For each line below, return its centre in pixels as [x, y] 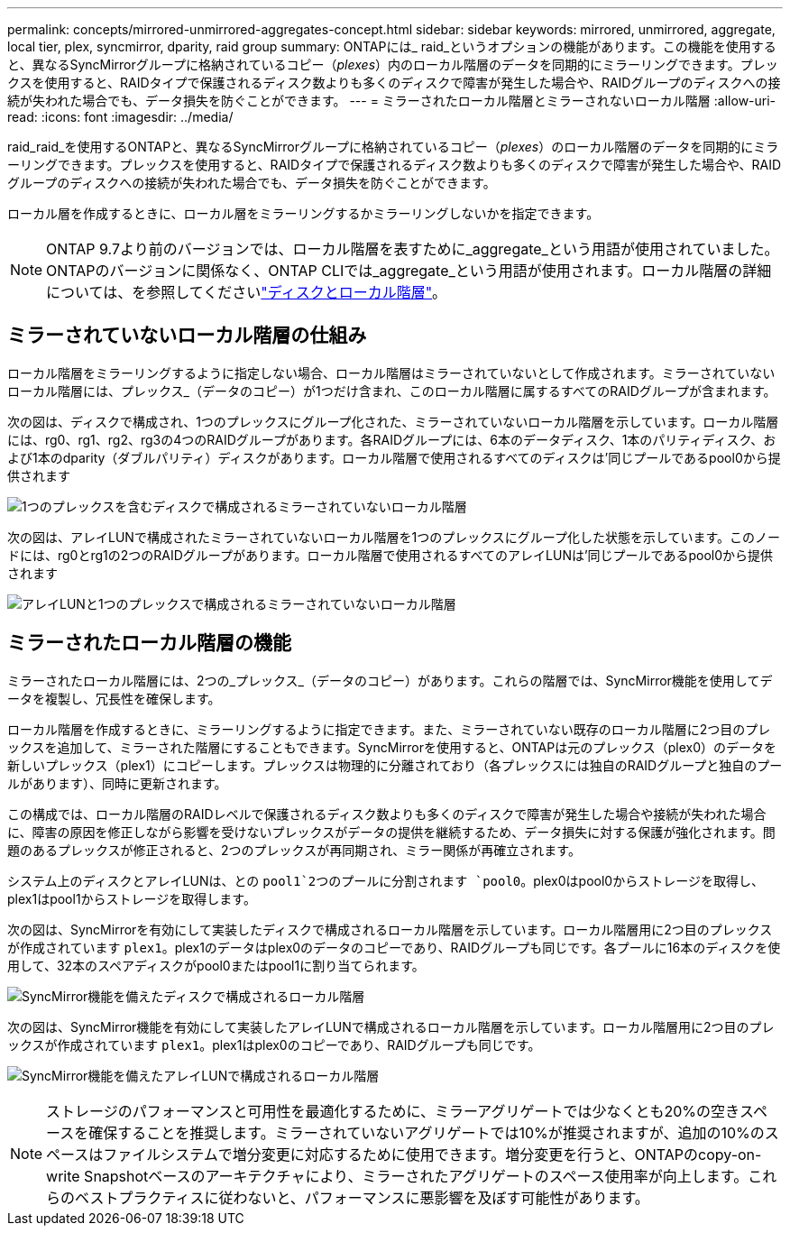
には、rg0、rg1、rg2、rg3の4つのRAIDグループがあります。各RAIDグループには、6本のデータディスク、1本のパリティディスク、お [392, 439]
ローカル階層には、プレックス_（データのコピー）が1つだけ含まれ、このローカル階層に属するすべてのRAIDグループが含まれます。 [392, 391]
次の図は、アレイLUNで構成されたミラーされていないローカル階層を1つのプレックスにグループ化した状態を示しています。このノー [394, 537]
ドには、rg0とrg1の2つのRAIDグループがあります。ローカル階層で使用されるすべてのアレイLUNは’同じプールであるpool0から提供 [390, 555]
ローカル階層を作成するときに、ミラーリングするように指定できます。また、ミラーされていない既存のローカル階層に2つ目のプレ [389, 729]
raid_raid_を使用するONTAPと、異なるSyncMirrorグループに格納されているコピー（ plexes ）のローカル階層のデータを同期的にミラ [393, 147]
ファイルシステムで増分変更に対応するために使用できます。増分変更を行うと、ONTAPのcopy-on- [432, 1154]
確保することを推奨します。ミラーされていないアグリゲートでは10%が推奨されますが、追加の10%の [427, 1132]
